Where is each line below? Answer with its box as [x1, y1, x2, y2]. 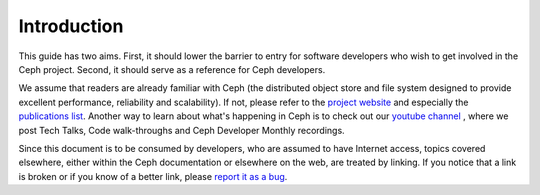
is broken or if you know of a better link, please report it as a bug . [18, 170, 288, 182]
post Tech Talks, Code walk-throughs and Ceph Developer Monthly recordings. [18, 124, 345, 136]
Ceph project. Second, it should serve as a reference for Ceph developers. [18, 63, 326, 75]
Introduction [18, 15, 124, 37]
